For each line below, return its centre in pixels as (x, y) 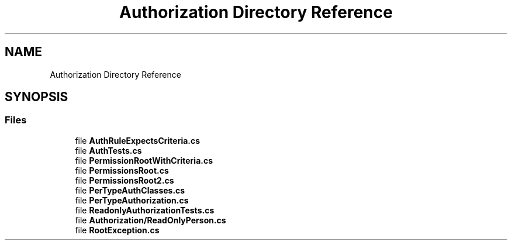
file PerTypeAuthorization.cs (132, 200)
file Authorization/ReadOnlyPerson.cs (151, 220)
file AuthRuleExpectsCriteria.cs (138, 140)
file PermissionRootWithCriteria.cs (144, 160)
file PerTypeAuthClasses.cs (130, 190)
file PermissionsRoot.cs (122, 170)
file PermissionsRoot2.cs (124, 180)
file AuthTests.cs (108, 150)
